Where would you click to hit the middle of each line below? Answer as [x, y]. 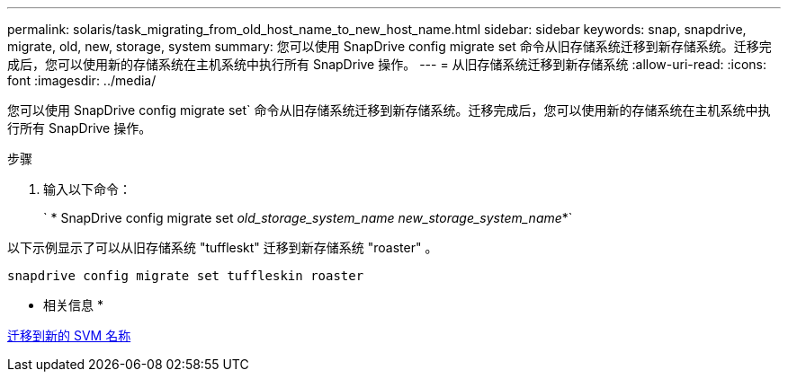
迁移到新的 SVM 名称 [69, 335]
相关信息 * [73, 305]
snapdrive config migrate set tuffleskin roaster [186, 276]
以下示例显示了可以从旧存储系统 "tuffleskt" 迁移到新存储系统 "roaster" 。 [223, 247]
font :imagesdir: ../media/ [82, 80]
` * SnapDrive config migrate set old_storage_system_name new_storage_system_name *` [308, 218]
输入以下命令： [87, 189]
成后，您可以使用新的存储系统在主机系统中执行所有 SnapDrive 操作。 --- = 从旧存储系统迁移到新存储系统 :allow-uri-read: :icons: [387, 64]
